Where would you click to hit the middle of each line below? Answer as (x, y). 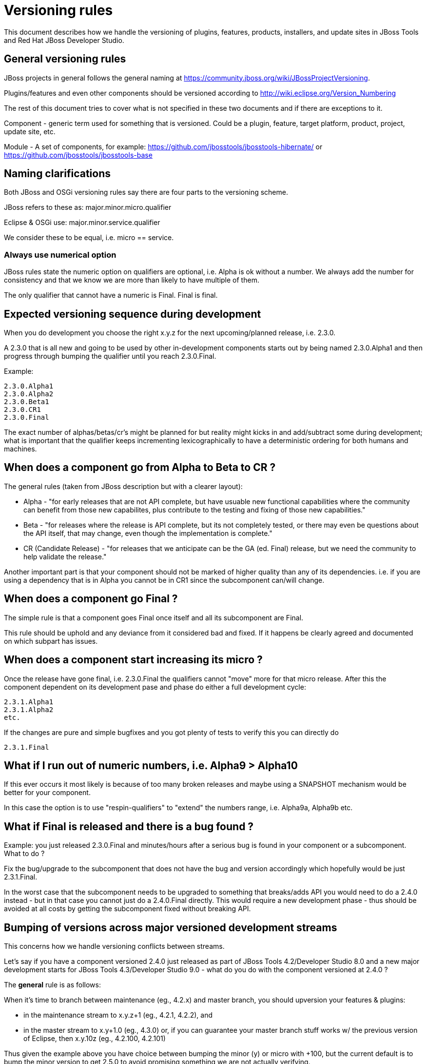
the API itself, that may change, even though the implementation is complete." (148, 533)
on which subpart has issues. (51, 641)
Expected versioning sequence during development (133, 314)
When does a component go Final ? (91, 599)
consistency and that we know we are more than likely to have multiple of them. (132, 280)
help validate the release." (65, 556)
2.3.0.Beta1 (27, 402)
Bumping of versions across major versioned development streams (171, 927)
